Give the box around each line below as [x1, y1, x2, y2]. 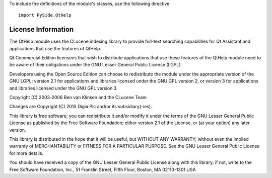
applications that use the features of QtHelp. [9, 45, 102, 51]
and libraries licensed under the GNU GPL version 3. [9, 85, 118, 91]
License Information [9, 25, 74, 34]
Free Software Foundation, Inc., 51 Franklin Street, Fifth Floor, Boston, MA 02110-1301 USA [9, 166, 196, 172]
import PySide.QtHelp [18, 13, 72, 18]
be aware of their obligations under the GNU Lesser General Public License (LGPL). [9, 62, 182, 68]
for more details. [9, 150, 44, 156]
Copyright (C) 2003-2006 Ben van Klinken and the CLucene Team [9, 95, 147, 101]
